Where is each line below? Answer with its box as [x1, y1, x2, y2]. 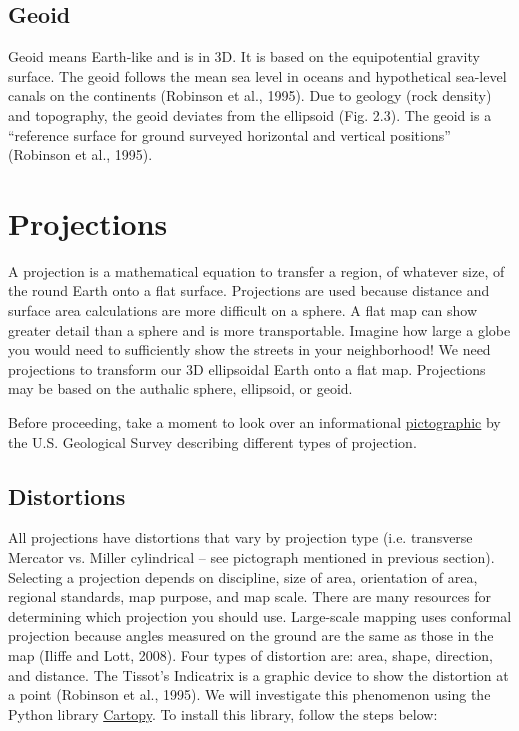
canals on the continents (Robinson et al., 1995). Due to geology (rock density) [8, 85, 492, 106]
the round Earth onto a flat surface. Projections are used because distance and [8, 280, 490, 301]
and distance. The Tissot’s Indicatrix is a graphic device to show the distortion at [8, 664, 509, 685]
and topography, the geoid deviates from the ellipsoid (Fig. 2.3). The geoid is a [8, 104, 492, 125]
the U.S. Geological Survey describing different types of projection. [8, 431, 417, 452]
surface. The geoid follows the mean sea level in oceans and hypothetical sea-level [8, 65, 507, 86]
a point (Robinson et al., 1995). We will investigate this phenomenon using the [8, 684, 491, 705]
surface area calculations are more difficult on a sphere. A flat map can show [8, 300, 478, 321]
